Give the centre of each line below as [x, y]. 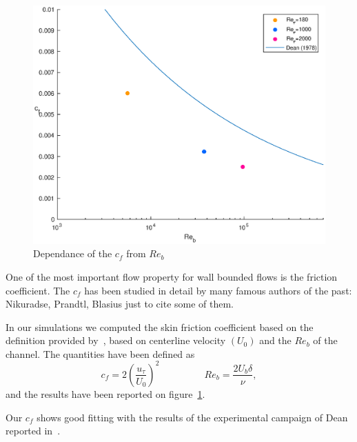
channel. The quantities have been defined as [100, 353]
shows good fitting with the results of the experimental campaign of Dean [192, 417]
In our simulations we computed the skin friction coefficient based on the [160, 327]
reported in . [33, 431]
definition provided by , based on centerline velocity [116, 340]
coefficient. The [38, 290]
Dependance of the [73, 253]
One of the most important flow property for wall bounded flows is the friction [172, 276]
